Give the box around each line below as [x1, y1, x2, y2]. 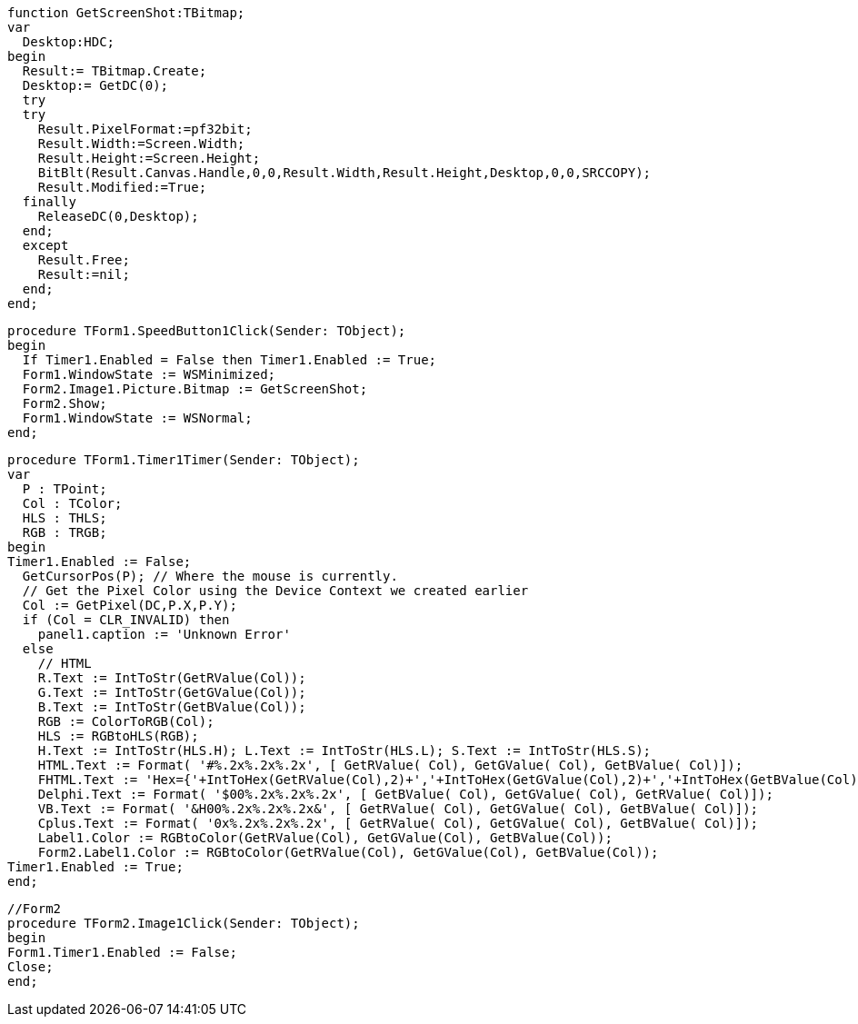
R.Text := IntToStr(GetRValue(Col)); [37, 671, 306, 685]
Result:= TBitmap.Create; [22, 64, 207, 78]
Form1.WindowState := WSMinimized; [22, 367, 276, 382]
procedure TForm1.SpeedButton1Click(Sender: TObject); [7, 323, 406, 338]
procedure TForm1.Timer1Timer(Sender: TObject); [7, 452, 360, 467]
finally [22, 194, 76, 209]
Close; [7, 959, 54, 974]
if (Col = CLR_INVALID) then [22, 612, 230, 627]
